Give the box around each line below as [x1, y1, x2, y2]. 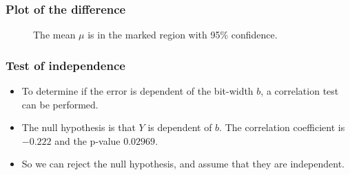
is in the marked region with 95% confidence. [87, 27, 278, 42]
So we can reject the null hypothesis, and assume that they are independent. [21, 156, 345, 171]
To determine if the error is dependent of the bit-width [21, 84, 254, 98]
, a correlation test [260, 84, 339, 98]
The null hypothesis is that [21, 120, 136, 135]
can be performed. [21, 97, 99, 111]
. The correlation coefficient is [219, 120, 345, 135]
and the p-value [54, 133, 121, 148]
